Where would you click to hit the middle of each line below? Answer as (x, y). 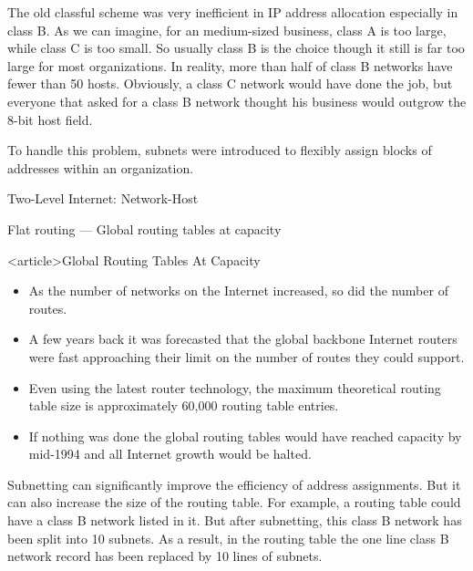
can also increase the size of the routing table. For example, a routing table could (234, 502)
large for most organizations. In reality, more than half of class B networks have (230, 65)
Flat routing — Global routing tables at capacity (144, 228)
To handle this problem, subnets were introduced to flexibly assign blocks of (220, 150)
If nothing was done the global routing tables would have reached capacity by (245, 436)
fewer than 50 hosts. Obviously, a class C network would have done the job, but (230, 83)
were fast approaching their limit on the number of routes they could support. (247, 356)
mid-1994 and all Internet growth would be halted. (170, 454)
